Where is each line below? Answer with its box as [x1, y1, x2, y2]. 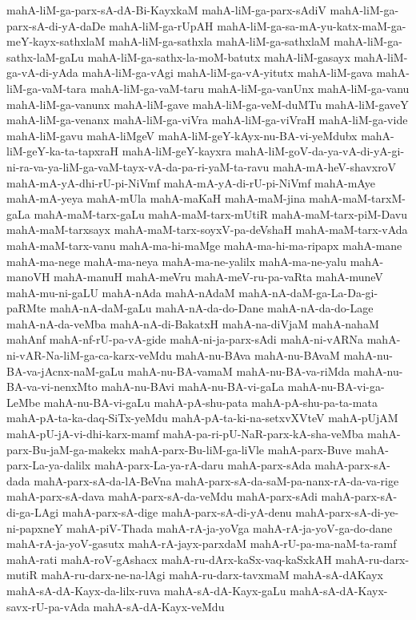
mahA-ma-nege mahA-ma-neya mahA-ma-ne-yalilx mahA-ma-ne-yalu [6, 252, 346, 269]
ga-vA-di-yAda [6, 64, 78, 81]
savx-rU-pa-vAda [6, 598, 90, 614]
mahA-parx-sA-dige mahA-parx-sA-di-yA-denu [62, 504, 292, 520]
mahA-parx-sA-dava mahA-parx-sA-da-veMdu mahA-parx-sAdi [6, 488, 318, 505]
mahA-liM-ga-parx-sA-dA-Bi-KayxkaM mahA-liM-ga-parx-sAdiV [6, 2, 326, 18]
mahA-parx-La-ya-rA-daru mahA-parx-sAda [94, 457, 311, 473]
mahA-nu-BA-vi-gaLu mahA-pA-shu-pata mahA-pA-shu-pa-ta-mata [43, 393, 378, 410]
